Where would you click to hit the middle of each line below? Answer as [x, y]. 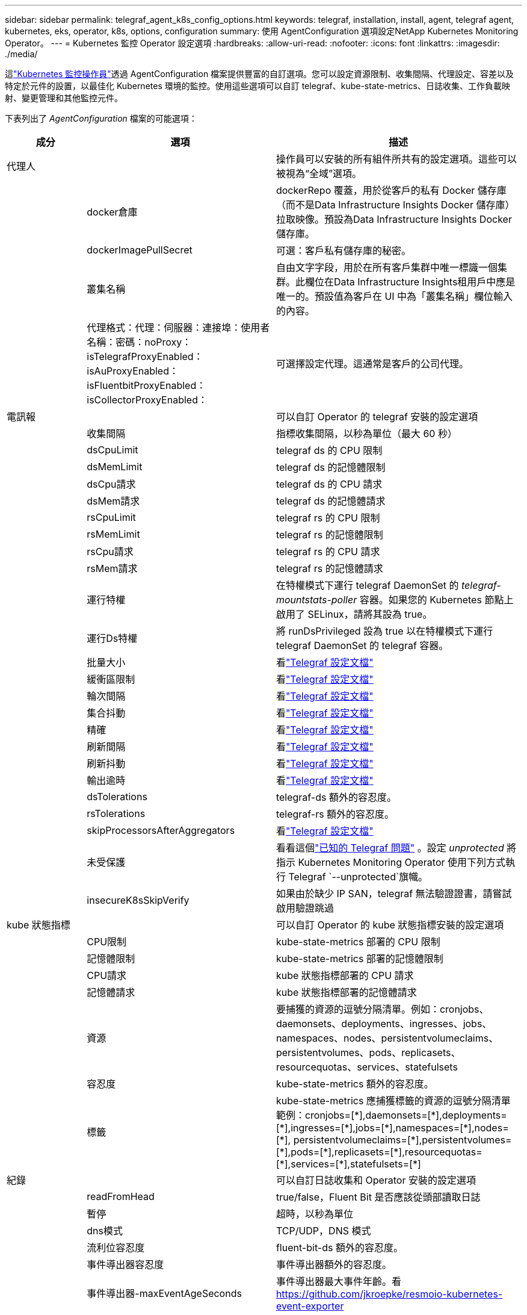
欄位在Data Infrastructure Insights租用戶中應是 [410, 282]
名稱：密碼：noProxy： [139, 342]
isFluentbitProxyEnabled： [146, 385]
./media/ [21, 54]
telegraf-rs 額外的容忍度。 [335, 814]
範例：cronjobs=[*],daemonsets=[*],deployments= [391, 1115]
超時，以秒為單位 [314, 1214]
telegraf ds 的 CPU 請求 [329, 484]
